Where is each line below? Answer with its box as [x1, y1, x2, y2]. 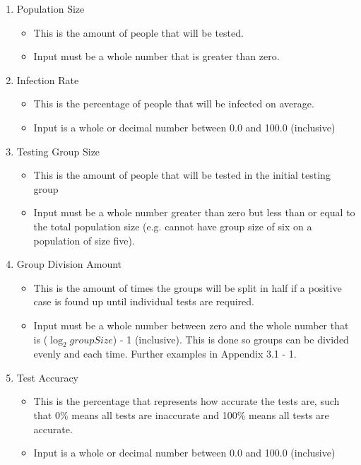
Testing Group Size [16, 143, 100, 158]
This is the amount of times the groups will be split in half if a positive [33, 280, 342, 295]
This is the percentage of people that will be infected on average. [33, 96, 314, 111]
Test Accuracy [16, 370, 79, 384]
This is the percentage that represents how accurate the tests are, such [33, 394, 340, 408]
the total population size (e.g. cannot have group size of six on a [33, 218, 312, 233]
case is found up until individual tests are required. [33, 294, 254, 309]
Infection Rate [16, 72, 79, 87]
